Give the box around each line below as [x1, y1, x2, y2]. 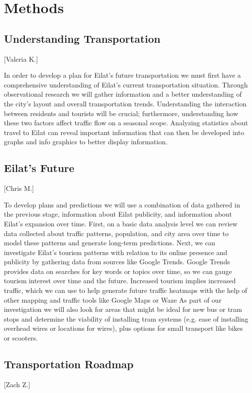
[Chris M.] [4, 183, 34, 193]
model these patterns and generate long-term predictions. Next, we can [4, 238, 216, 248]
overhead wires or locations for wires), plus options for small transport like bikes [4, 323, 243, 333]
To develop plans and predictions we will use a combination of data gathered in [4, 199, 240, 209]
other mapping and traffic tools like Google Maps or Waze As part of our [4, 294, 222, 305]
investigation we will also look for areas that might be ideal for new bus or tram [4, 304, 242, 314]
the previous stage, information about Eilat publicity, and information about [4, 209, 232, 219]
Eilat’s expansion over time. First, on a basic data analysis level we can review [4, 218, 237, 228]
